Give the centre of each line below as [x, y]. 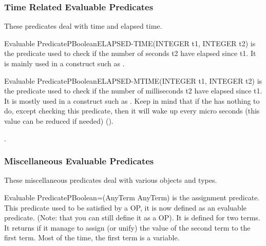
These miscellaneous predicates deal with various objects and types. [111, 180]
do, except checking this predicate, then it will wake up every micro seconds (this [132, 111]
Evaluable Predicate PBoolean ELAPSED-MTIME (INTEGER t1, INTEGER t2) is [133, 80]
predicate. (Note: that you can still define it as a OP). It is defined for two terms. [132, 217]
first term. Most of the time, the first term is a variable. [92, 238]
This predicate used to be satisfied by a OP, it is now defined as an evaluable [126, 207]
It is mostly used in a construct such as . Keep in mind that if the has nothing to [132, 100]
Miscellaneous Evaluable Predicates [79, 161]
